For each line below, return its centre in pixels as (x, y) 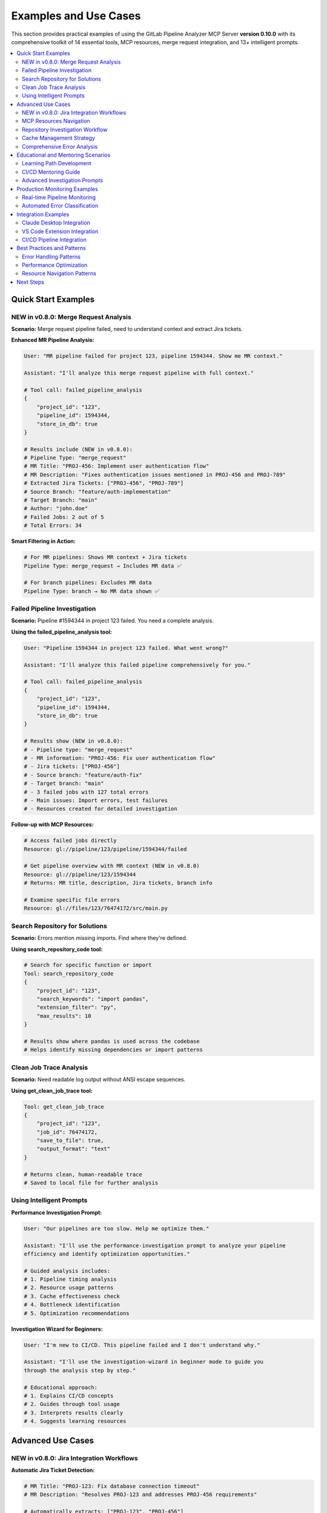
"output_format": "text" (74, 1149)
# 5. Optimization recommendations (77, 1313)
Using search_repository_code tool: (57, 949)
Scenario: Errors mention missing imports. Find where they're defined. (99, 938)
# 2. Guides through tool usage (72, 1404)
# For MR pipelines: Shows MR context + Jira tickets (105, 557)
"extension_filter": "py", (77, 1007)
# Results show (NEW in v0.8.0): (74, 741)
